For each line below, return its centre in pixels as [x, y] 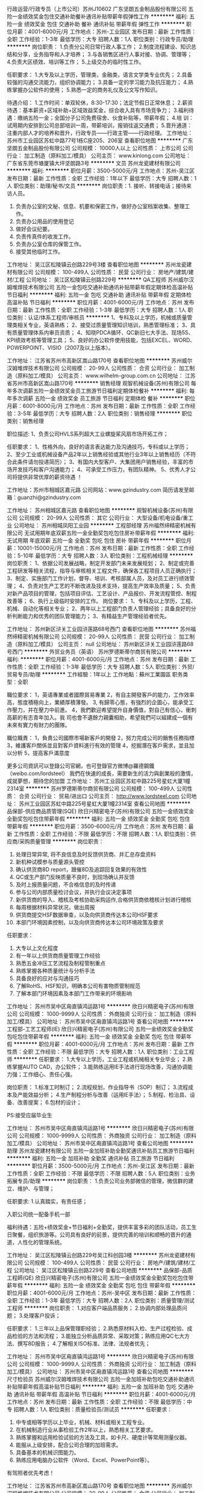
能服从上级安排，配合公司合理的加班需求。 [68, 1445]
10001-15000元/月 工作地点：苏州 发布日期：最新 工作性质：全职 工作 [103, 548]
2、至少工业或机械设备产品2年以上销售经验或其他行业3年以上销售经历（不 [99, 454]
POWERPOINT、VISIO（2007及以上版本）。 [60, 348]
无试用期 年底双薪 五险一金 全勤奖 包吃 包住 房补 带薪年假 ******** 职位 [97, 541]
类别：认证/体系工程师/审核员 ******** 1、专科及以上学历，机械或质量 [99, 317]
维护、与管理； [36, 1188]
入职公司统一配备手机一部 [39, 1214]
